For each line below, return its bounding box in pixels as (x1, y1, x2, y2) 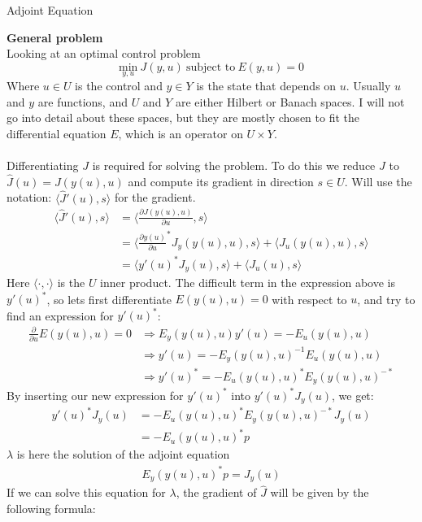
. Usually (346, 77, 391, 94)
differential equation (7, 124, 107, 141)
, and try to (357, 290, 415, 307)
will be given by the (270, 484, 369, 501)
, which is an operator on (118, 124, 243, 141)
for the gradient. (114, 189, 196, 206)
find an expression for (7, 307, 114, 324)
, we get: (331, 386, 374, 403)
